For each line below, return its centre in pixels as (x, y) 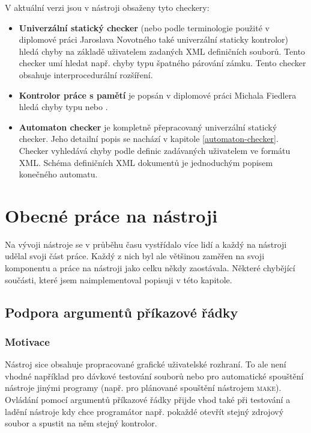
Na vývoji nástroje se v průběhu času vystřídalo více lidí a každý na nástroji (146, 244)
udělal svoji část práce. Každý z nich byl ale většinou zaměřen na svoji (135, 256)
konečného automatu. (58, 174)
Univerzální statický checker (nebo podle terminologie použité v (144, 27)
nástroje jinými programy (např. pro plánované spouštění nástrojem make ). (143, 388)
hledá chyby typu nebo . (63, 107)
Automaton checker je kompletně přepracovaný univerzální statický (148, 127)
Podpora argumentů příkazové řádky (122, 312)
